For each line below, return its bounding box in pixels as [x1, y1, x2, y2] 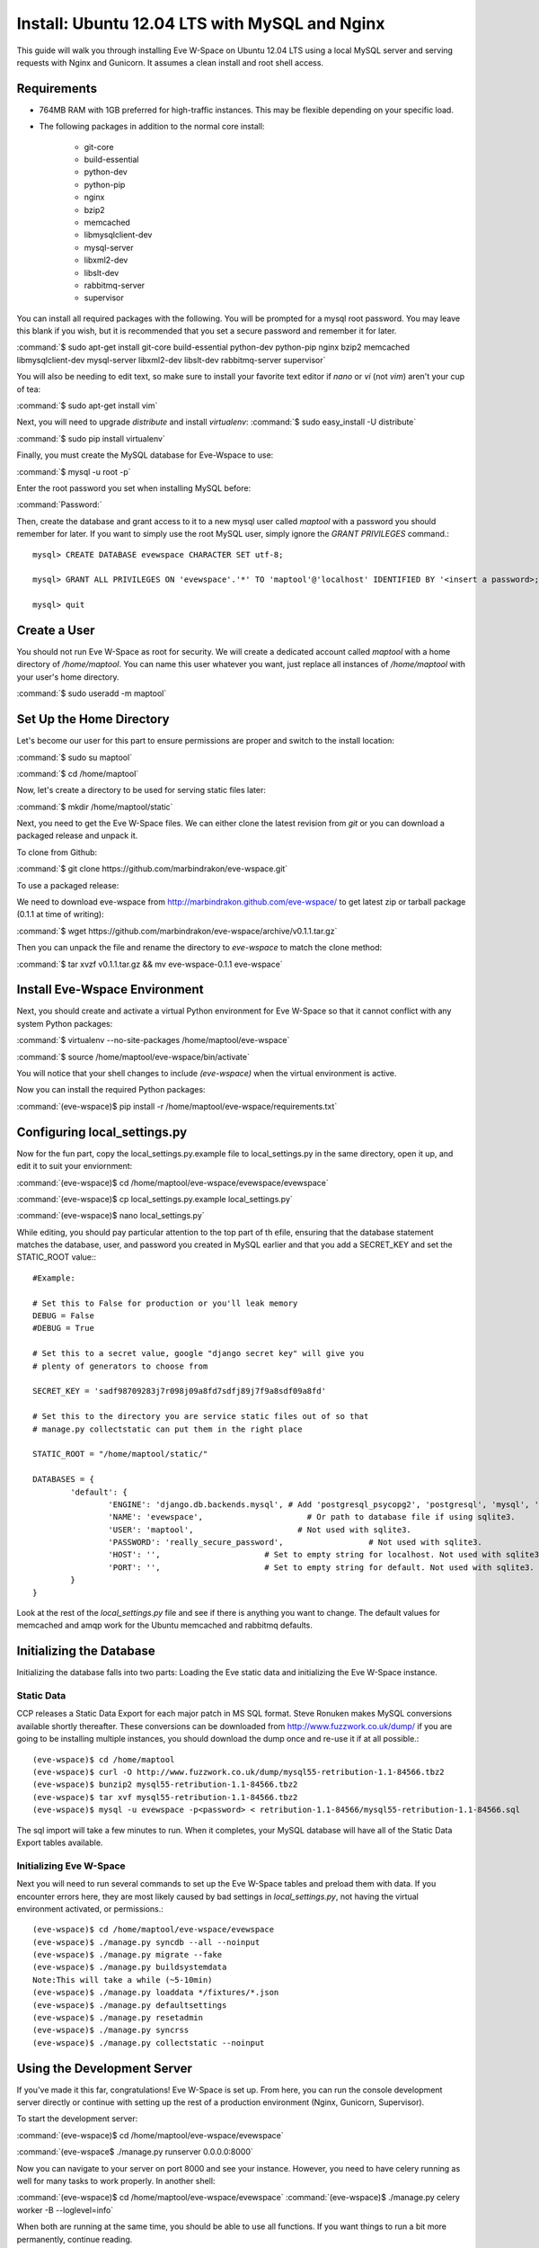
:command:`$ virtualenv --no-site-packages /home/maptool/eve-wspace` [16, 1035, 290, 1046]
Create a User [16, 622, 95, 638]
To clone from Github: [16, 846, 98, 858]
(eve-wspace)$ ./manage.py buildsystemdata [32, 1962, 227, 1973]
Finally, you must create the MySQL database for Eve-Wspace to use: [16, 450, 274, 460]
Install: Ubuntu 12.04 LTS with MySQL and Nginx [16, 13, 385, 33]
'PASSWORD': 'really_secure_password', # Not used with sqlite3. [108, 1538, 482, 1548]
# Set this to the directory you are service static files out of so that [32, 1412, 369, 1422]
